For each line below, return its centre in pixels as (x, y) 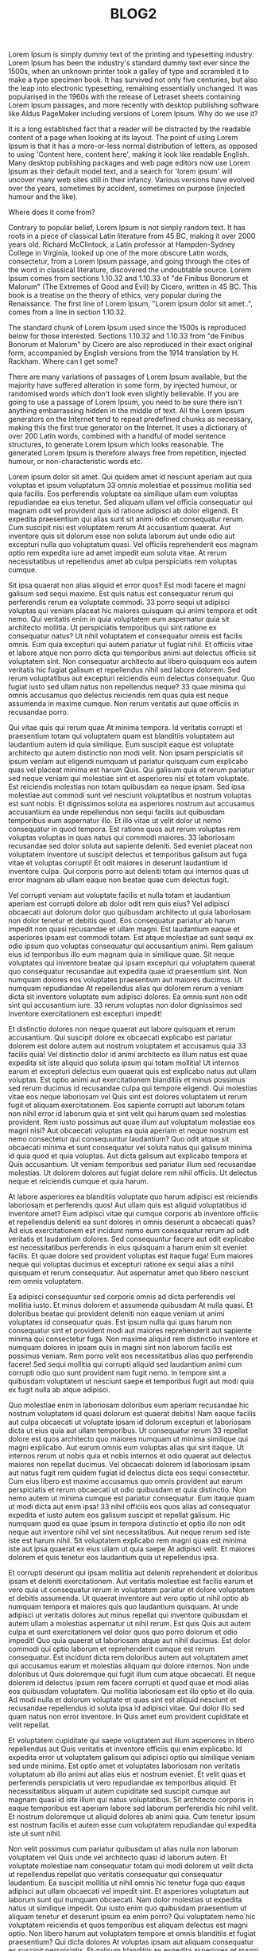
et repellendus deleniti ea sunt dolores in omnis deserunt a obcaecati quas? (132, 1222)
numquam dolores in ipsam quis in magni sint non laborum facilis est (120, 1348)
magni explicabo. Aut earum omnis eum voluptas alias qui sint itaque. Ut (126, 1448)
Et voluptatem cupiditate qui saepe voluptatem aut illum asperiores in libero (132, 1741)
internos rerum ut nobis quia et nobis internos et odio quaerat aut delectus (130, 1456)
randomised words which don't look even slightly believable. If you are (124, 394)
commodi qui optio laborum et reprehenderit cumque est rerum (112, 1649)
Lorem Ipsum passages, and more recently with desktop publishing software (133, 105)
